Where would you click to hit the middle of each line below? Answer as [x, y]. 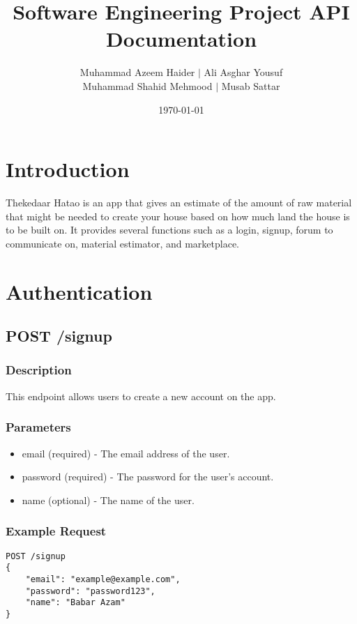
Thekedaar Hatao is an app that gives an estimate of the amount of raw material [179, 203]
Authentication [79, 291]
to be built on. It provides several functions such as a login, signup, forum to [169, 230]
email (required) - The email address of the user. [126, 453]
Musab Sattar [251, 85]
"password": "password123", [90, 591]
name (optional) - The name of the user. [108, 500]
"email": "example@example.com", [103, 579]
